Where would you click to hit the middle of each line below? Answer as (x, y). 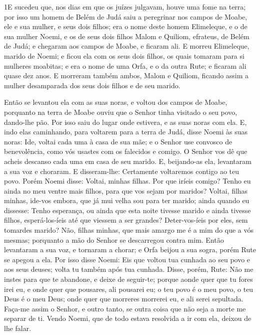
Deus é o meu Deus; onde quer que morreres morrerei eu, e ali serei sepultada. (124, 299)
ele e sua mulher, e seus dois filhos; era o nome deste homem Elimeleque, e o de (126, 26)
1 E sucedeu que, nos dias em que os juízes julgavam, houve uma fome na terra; (125, 7)
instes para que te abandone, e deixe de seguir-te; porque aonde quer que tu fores (128, 279)
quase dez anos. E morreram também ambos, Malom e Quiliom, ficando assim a (126, 75)
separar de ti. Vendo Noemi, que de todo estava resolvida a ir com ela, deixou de (128, 318)
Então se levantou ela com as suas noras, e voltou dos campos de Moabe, (116, 102)
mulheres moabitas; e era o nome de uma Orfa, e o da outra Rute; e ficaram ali (125, 65)
